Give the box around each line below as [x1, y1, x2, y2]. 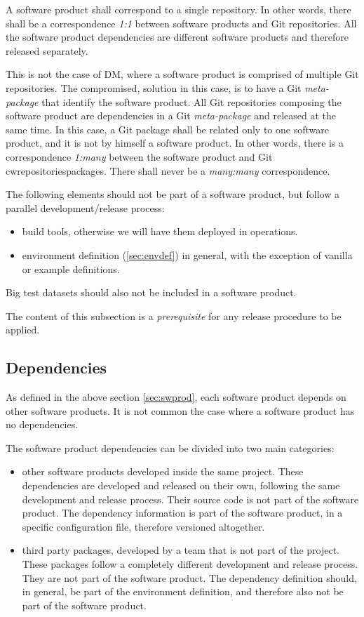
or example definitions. [22, 261, 120, 276]
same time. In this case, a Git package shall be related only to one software [6, 121, 329, 136]
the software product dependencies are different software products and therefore [6, 29, 349, 44]
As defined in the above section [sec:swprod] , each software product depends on [6, 390, 346, 404]
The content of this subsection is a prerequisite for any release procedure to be [6, 308, 342, 323]
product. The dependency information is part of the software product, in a [22, 505, 343, 520]
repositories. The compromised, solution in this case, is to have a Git [6, 80, 302, 95]
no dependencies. [6, 417, 79, 432]
